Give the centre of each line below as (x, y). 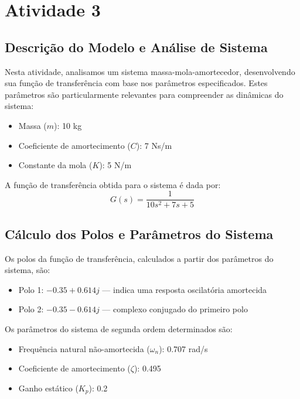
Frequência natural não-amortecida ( (84, 348)
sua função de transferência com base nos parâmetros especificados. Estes (136, 83)
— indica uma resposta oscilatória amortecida (185, 289)
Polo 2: (31, 309)
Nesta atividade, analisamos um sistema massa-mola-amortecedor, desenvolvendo (150, 71)
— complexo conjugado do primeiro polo (175, 309)
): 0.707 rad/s (183, 348)
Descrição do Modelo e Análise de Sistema (136, 47)
